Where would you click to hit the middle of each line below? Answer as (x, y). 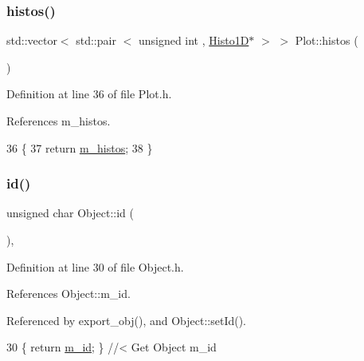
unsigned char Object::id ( (70, 213)
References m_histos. (59, 121)
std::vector (32, 40)
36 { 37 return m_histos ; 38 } (80, 147)
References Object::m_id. (68, 294)
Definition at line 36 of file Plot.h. (89, 94)
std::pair (96, 40)
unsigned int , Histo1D (194, 40)
